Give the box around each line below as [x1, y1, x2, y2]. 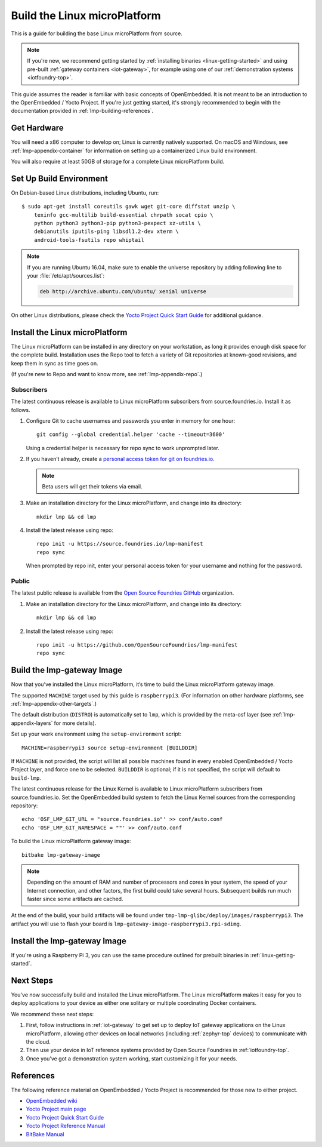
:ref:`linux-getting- [250, 951, 296, 958]
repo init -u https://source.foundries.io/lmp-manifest [36, 540, 203, 548]
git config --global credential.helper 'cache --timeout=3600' [36, 431, 225, 438]
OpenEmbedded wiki [26, 1097, 78, 1105]
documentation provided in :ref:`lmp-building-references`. [11, 107, 154, 115]
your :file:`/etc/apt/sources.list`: [27, 272, 104, 279]
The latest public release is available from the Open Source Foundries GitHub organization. [11, 589, 234, 596]
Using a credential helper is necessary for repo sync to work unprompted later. [26, 444, 220, 451]
